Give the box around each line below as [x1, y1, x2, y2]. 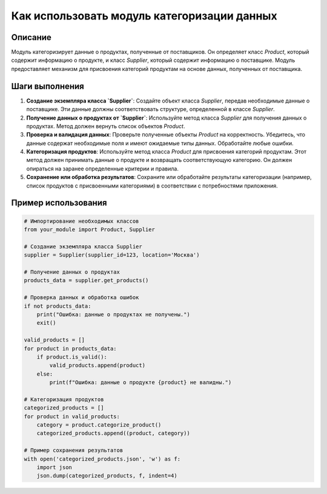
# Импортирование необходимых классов [24, 217, 139, 225]
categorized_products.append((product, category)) [36, 430, 190, 437]
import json [36, 464, 73, 470]
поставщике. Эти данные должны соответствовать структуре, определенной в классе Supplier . [26, 106, 275, 113]
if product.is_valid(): [36, 353, 107, 360]
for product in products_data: [24, 345, 117, 352]
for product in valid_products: [24, 413, 121, 420]
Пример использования [11, 198, 107, 208]
